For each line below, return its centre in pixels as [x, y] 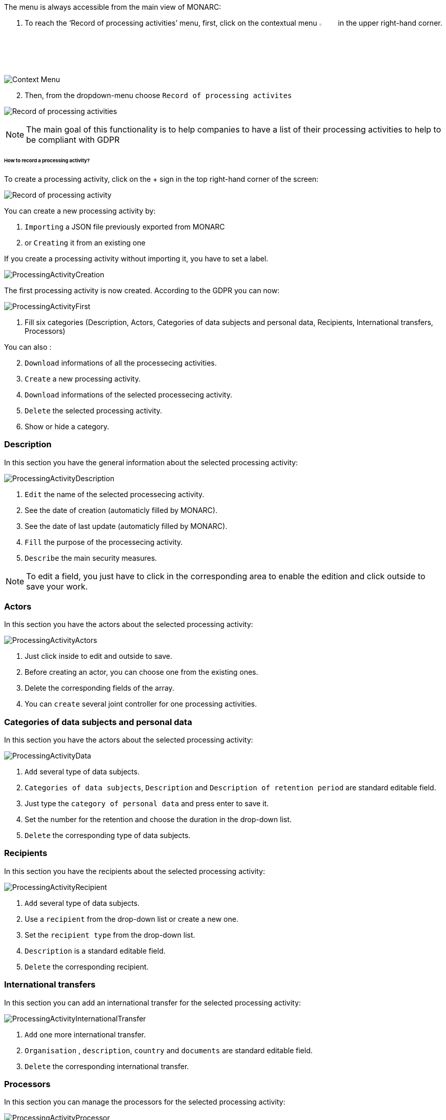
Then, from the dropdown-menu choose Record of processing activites [158, 96]
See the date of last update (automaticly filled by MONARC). [126, 526]
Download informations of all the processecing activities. [121, 363]
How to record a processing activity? [47, 160]
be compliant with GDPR [73, 140]
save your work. [57, 586]
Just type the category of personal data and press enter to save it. [147, 804]
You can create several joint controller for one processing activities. [141, 704]
